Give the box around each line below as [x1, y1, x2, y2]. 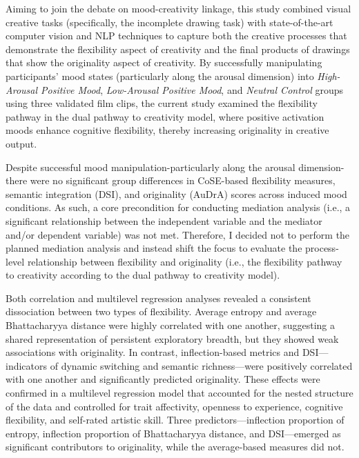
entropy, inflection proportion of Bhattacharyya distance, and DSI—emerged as [6, 426, 341, 440]
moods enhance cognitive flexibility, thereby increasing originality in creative [6, 123, 329, 137]
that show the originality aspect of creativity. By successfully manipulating [6, 55, 322, 70]
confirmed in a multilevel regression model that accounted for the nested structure [6, 386, 353, 400]
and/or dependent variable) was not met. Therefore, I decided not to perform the [6, 227, 350, 241]
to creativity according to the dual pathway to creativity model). [6, 268, 280, 282]
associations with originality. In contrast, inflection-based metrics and [6, 345, 300, 359]
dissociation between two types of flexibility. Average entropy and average [6, 304, 317, 319]
